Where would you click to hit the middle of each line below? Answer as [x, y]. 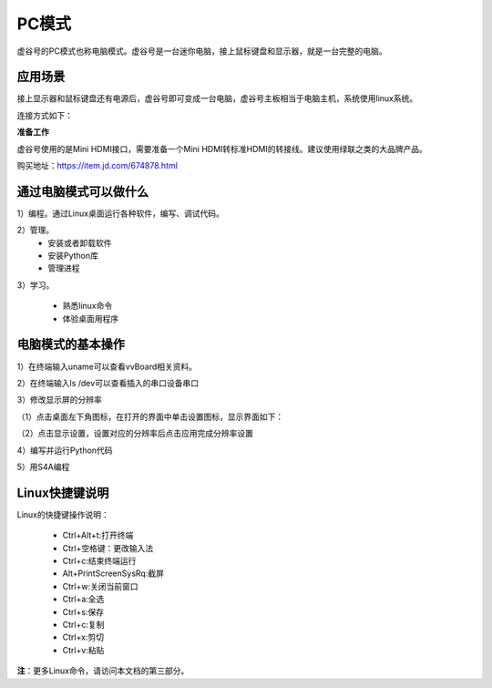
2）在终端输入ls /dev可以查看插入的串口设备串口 [108, 383]
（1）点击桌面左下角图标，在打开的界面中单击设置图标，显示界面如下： [150, 416]
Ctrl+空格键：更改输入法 [108, 548]
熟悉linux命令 [87, 306]
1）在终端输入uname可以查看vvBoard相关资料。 [107, 366]
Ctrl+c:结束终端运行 [99, 560]
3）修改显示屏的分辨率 [59, 400]
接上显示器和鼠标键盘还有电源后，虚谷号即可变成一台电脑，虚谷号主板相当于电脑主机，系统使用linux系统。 [217, 98]
